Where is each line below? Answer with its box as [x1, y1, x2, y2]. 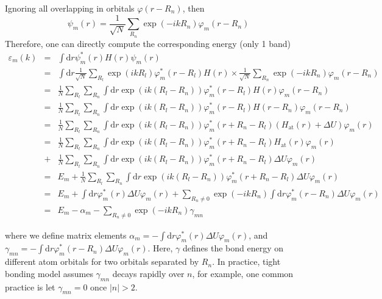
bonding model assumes [5, 267, 93, 279]
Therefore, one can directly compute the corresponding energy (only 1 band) [5, 37, 291, 49]
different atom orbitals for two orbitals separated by [5, 255, 199, 268]
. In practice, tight [212, 255, 281, 268]
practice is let [5, 280, 55, 293]
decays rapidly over [112, 267, 185, 279]
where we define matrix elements [5, 228, 127, 241]
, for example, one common [192, 267, 294, 279]
